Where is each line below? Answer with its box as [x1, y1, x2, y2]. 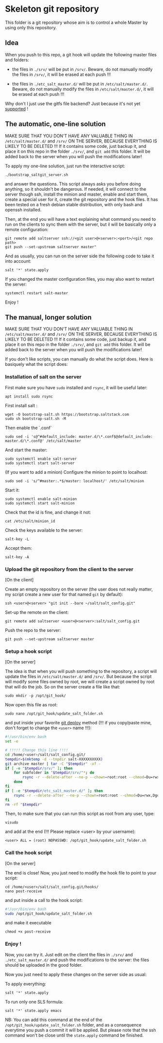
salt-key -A [5, 555, 29, 559]
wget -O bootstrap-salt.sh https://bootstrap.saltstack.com [5, 412, 130, 417]
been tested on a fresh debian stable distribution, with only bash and [5, 201, 142, 207]
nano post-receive [5, 889, 42, 894]
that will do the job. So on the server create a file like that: [5, 684, 120, 690]
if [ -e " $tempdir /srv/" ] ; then [5, 766, 73, 771]
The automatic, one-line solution [5, 120, 106, 128]
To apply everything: [5, 981, 46, 987]
